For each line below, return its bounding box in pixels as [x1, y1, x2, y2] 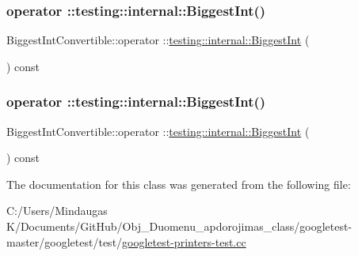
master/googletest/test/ [6, 233, 123, 250]
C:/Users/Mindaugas [6, 202, 108, 219]
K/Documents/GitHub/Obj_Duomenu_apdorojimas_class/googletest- [6, 218, 352, 234]
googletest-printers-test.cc [122, 233, 246, 250]
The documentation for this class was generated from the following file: [6, 175, 351, 192]
